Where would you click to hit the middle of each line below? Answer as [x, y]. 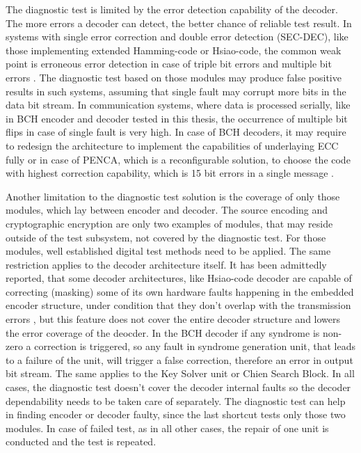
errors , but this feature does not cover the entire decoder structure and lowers [173, 319]
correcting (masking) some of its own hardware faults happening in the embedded [180, 291]
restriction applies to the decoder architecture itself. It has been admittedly [166, 264]
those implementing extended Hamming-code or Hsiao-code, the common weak [174, 50]
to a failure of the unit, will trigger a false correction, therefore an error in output [179, 359]
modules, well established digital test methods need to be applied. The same [168, 251]
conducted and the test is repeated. [81, 442]
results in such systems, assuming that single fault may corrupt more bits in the [176, 91]
